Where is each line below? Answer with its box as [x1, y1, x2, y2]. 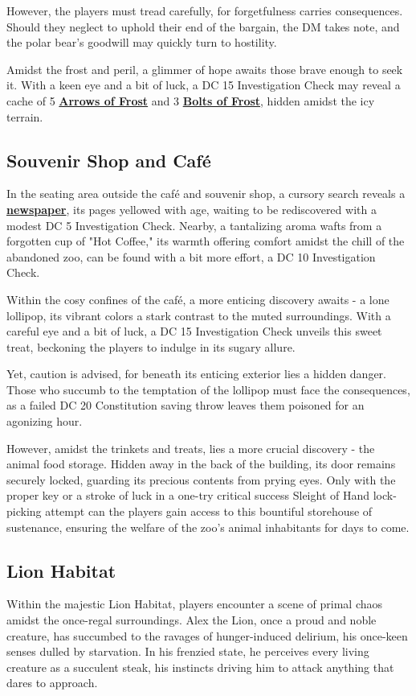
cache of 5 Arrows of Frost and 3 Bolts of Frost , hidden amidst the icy [6, 92, 375, 109]
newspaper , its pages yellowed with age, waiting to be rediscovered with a [6, 200, 377, 217]
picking [6, 503, 42, 520]
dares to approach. [6, 674, 98, 691]
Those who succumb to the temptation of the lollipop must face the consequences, [6, 381, 410, 397]
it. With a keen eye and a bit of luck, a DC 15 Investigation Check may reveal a [6, 76, 401, 93]
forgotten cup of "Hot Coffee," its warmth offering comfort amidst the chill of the [6, 233, 405, 249]
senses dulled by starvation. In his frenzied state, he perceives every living [6, 643, 369, 660]
